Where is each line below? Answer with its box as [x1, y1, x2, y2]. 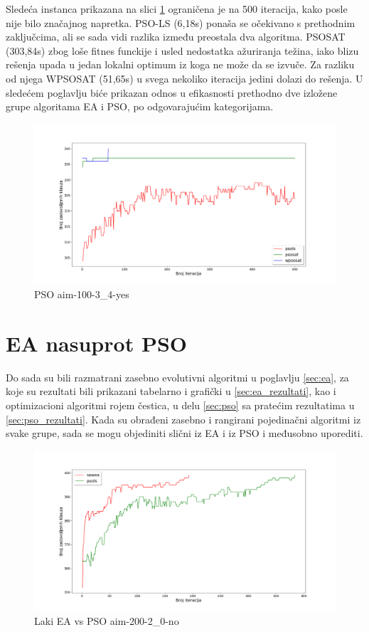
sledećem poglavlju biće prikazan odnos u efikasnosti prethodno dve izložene [6, 85, 338, 100]
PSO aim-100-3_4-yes [34, 287, 129, 301]
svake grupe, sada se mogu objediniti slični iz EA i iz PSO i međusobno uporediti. [6, 426, 363, 441]
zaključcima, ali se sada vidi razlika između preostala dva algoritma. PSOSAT [6, 29, 346, 44]
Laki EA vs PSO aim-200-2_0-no [34, 613, 179, 628]
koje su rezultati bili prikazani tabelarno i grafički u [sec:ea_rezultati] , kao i [6, 384, 336, 399]
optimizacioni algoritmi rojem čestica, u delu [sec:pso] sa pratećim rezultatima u [6, 397, 355, 412]
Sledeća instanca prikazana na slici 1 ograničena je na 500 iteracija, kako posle [6, 1, 348, 16]
